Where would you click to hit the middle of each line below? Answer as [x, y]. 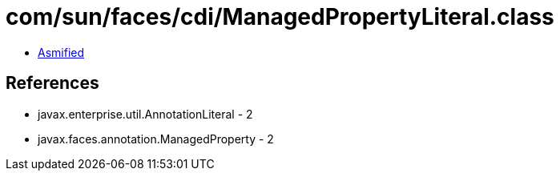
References [52, 83]
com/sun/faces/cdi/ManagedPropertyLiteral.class [280, 17]
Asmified [61, 52]
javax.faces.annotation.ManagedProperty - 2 [156, 139]
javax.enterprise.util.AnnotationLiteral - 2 [145, 114]
